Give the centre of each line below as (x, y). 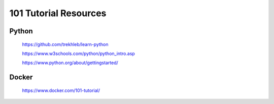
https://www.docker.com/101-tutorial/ (61, 90)
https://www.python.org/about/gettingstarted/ (70, 63)
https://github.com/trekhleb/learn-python (65, 44)
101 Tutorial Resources (58, 13)
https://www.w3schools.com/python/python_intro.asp (79, 54)
